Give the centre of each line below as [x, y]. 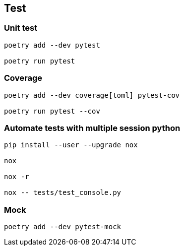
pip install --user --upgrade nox [71, 145]
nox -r [17, 177]
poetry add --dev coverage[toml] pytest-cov [92, 95]
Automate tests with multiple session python [92, 128]
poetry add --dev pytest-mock [63, 227]
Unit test [21, 28]
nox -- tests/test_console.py [63, 193]
